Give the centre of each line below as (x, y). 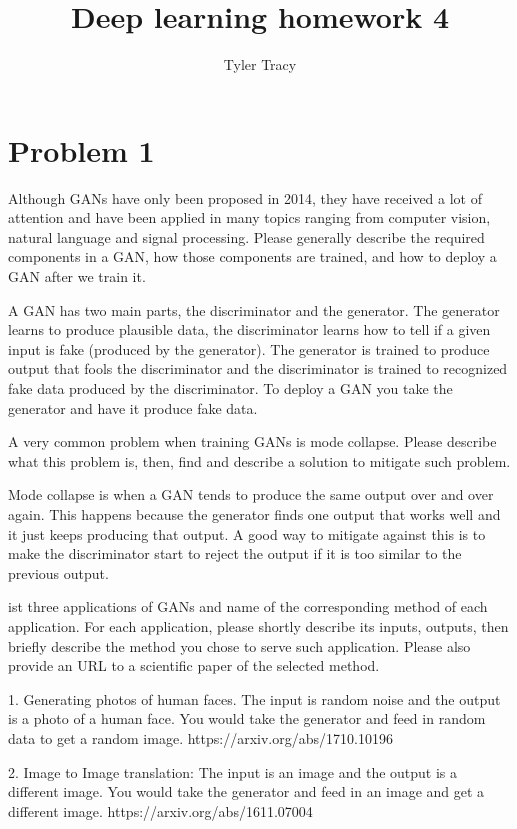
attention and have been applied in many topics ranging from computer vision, (249, 217)
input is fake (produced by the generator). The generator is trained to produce (249, 348)
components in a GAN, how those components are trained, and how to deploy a (252, 256)
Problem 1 (81, 149)
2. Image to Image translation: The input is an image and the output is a (233, 771)
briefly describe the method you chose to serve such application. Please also (239, 645)
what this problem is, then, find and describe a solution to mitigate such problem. (259, 460)
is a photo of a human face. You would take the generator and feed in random (247, 718)
